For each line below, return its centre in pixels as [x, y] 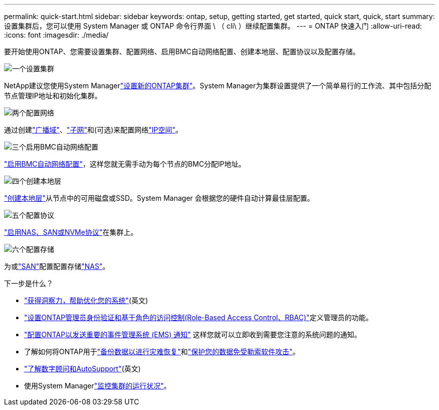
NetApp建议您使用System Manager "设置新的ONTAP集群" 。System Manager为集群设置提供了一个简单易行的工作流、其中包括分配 [218, 86]
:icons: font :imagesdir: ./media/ [56, 35]
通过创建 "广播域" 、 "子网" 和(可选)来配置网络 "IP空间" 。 [93, 130]
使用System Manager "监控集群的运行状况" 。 [97, 386]
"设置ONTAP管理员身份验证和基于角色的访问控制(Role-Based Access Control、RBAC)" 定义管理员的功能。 [198, 317]
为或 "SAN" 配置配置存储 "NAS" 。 [57, 266]
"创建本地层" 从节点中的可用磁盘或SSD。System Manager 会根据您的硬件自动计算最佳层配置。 [159, 198]
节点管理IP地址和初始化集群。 [53, 96]
